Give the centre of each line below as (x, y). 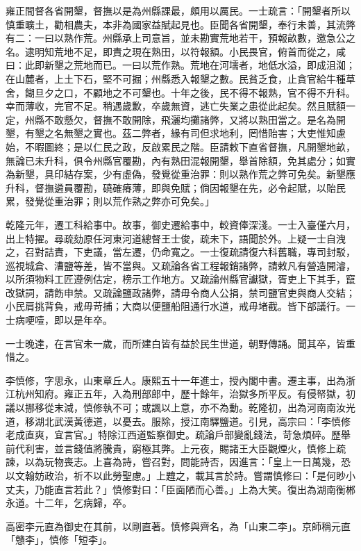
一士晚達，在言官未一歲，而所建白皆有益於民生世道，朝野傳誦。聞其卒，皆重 (180, 343)
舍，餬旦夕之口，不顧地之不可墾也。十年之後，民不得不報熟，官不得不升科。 (180, 92)
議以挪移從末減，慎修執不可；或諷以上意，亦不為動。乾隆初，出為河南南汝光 (180, 408)
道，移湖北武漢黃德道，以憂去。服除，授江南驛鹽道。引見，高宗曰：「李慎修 (178, 421)
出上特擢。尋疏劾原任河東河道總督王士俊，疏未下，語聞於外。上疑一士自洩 (176, 238)
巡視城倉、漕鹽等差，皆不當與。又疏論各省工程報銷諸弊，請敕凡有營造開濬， (180, 265)
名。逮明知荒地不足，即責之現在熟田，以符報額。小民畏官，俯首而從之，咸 (176, 51)
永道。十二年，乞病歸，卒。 (69, 503)
